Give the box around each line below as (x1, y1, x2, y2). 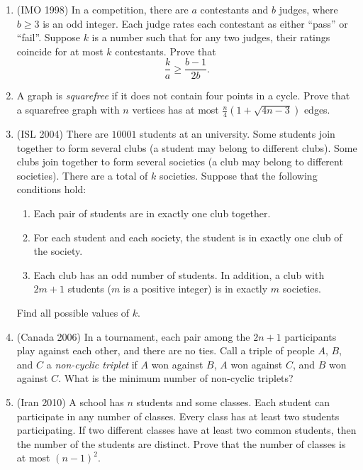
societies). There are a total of (16, 168, 148, 182)
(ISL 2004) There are (16, 126, 108, 141)
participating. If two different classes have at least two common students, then (16, 422, 357, 437)
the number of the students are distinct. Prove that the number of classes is (16, 436, 346, 451)
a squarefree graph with (16, 102, 120, 117)
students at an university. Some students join (140, 126, 335, 141)
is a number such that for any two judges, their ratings (91, 30, 330, 45)
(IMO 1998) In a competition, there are (16, 2, 189, 16)
